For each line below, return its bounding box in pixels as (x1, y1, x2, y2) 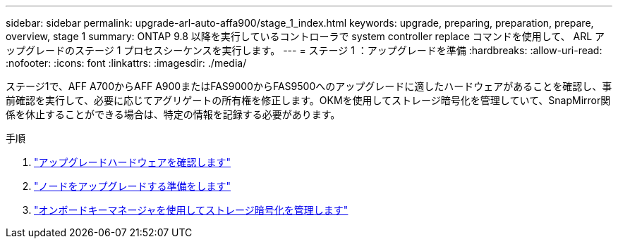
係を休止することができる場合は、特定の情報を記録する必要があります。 (6, 108, 341, 120)
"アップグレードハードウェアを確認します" (34, 156, 231, 168)
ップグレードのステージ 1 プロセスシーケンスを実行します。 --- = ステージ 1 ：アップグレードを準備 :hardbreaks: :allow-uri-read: (6, 44, 602, 56)
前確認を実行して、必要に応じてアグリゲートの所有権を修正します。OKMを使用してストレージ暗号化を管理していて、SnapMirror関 (6, 94, 611, 106)
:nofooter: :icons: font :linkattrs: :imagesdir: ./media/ (6, 57, 247, 69)
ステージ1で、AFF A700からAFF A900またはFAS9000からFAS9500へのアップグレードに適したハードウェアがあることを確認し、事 (6, 80, 612, 92)
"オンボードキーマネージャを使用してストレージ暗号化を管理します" (34, 204, 349, 216)
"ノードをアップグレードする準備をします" (34, 180, 231, 192)
